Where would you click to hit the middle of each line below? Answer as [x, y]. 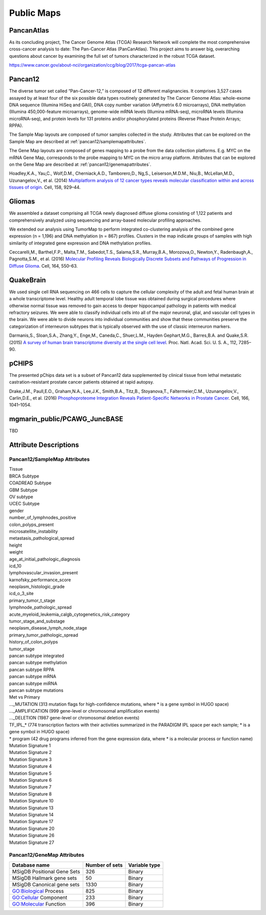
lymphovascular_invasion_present [44, 573]
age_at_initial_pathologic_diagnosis [45, 559]
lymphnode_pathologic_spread [40, 607]
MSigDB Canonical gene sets [46, 884]
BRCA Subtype [24, 476]
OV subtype [21, 497]
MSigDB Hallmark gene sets [45, 878]
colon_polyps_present [32, 524]
